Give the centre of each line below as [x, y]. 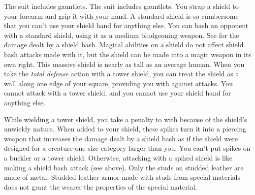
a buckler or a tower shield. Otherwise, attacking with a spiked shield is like [118, 157]
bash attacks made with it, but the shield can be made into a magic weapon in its [127, 54]
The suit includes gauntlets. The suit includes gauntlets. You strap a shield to [121, 6]
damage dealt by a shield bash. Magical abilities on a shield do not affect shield [124, 45]
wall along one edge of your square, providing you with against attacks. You [119, 83]
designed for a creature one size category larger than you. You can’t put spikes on [127, 148]
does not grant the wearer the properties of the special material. [101, 186]
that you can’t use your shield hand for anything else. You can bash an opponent [126, 25]
